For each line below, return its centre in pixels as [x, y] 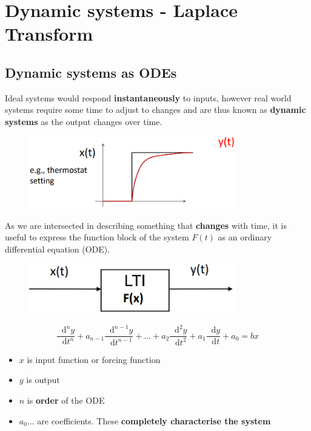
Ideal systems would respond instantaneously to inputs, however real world [148, 97]
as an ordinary [245, 237]
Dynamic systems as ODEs [91, 72]
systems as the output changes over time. [84, 121]
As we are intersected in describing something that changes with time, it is [146, 225]
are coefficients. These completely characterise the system [154, 420]
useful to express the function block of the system [97, 237]
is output [43, 380]
